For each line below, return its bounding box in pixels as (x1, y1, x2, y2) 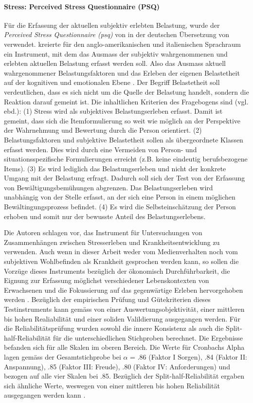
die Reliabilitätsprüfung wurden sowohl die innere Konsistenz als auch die (4, 323, 224, 333)
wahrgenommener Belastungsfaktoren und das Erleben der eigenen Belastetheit (4, 67, 240, 78)
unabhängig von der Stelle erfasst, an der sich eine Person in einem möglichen (4, 192, 235, 202)
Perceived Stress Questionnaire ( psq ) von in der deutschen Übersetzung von (4, 29, 230, 40)
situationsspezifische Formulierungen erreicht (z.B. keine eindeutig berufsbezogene (4, 154, 248, 164)
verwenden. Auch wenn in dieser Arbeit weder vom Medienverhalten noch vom (4, 246, 238, 257)
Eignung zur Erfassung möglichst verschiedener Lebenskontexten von (4, 275, 209, 285)
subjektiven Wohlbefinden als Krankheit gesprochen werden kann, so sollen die (4, 256, 239, 266)
